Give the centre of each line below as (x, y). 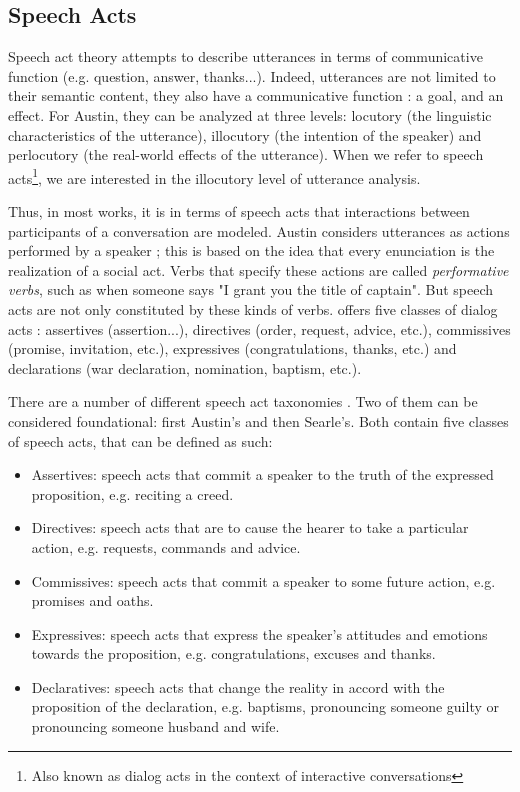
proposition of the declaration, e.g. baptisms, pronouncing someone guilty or (265, 706)
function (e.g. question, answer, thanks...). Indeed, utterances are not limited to (252, 75)
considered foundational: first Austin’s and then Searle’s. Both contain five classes (258, 420)
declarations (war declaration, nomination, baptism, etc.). (185, 367)
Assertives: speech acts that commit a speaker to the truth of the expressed (262, 474)
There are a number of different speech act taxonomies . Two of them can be (243, 401)
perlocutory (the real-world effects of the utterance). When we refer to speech (246, 154)
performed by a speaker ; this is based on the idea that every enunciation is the (251, 250)
